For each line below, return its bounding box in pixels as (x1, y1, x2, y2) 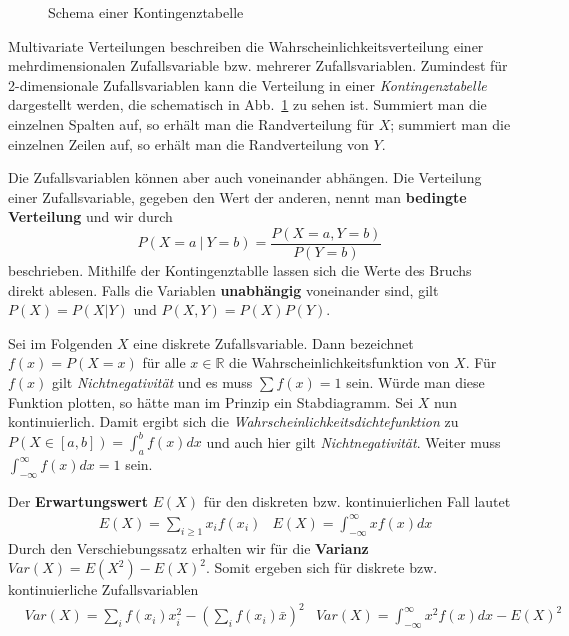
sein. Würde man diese (346, 371, 485, 392)
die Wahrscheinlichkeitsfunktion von (229, 352, 450, 373)
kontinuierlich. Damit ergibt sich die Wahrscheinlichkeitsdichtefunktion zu (8, 411, 459, 432)
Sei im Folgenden (8, 332, 113, 353)
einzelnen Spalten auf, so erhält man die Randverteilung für (8, 113, 374, 134)
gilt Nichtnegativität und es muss (52, 371, 253, 392)
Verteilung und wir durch (8, 206, 173, 227)
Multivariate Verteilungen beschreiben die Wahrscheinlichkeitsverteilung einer (8, 35, 484, 56)
